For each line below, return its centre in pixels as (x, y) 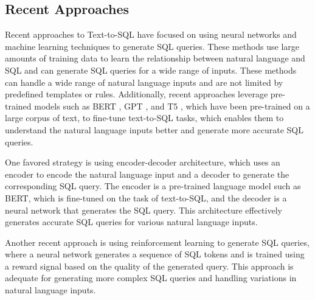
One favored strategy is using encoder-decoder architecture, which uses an (143, 162)
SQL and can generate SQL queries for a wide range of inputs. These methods (151, 70)
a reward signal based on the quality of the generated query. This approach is (149, 266)
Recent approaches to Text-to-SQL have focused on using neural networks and (151, 34)
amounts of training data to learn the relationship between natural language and (155, 58)
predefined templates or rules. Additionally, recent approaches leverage (137, 94)
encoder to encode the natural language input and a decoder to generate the (147, 174)
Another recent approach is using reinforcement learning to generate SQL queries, (157, 242)
